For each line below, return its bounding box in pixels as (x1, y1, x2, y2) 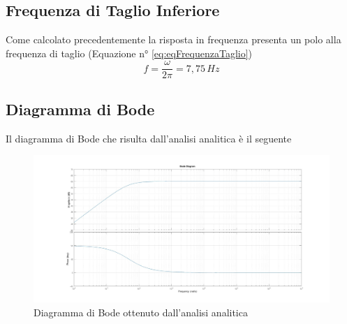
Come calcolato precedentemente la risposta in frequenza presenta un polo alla (6, 32, 341, 47)
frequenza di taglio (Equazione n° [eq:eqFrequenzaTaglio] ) (6, 45, 253, 60)
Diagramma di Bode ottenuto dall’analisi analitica (34, 304, 248, 319)
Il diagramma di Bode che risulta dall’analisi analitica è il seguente (6, 131, 292, 145)
